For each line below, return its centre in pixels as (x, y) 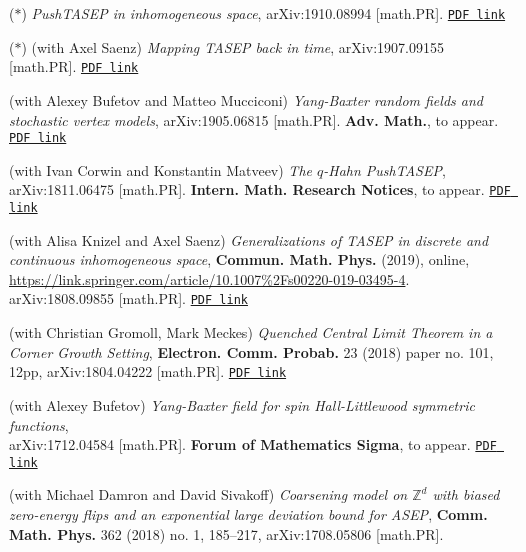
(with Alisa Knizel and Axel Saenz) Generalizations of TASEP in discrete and (249, 239)
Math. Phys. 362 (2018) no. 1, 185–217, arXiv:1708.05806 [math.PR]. (226, 533)
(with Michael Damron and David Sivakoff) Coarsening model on (208, 494)
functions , (39, 424)
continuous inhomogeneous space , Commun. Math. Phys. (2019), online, (239, 259)
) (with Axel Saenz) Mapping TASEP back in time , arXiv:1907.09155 (232, 46)
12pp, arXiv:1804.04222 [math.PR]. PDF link (148, 371)
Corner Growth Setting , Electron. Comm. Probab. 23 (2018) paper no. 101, (251, 351)
